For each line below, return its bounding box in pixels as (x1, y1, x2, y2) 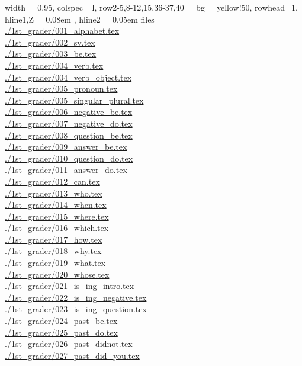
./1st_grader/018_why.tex (5, 245, 102, 257)
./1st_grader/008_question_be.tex (5, 129, 133, 141)
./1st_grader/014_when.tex (5, 198, 107, 211)
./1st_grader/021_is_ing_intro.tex (5, 280, 134, 292)
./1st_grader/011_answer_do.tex (5, 163, 127, 176)
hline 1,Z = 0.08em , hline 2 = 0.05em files (5, 12, 155, 25)
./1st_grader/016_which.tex (5, 221, 109, 234)
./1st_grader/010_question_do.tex (5, 152, 133, 164)
